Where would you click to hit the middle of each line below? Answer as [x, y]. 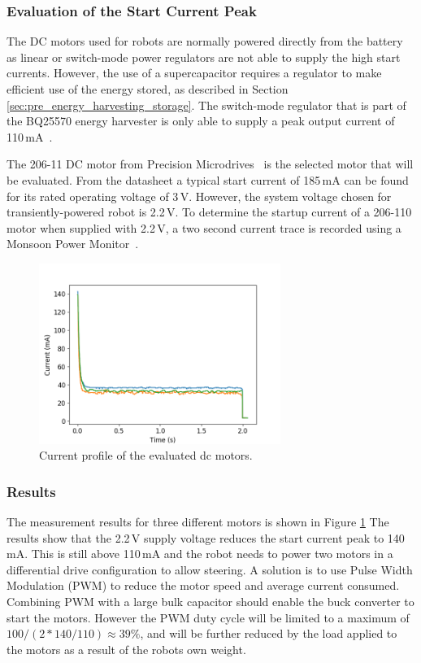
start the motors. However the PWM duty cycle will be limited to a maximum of [208, 617]
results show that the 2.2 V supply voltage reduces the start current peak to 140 [206, 537]
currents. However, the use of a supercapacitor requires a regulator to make [194, 73]
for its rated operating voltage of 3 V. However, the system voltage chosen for [199, 196]
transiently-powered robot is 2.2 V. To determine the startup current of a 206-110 [209, 212]
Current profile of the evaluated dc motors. [146, 455]
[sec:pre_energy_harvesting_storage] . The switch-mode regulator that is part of [206, 105]
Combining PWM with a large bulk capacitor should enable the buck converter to [210, 601]
